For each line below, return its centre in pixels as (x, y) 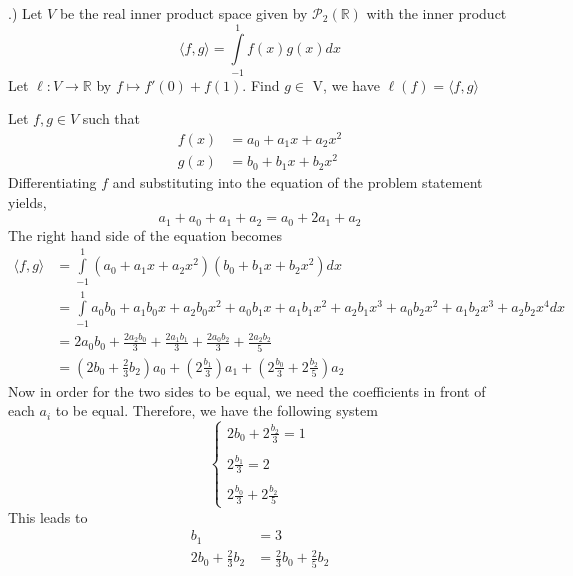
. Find (261, 84)
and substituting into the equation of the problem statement (297, 182)
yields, (27, 201)
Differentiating (52, 182)
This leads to (48, 516)
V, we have (346, 84)
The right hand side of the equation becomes (145, 234)
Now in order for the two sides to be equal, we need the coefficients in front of (247, 390)
